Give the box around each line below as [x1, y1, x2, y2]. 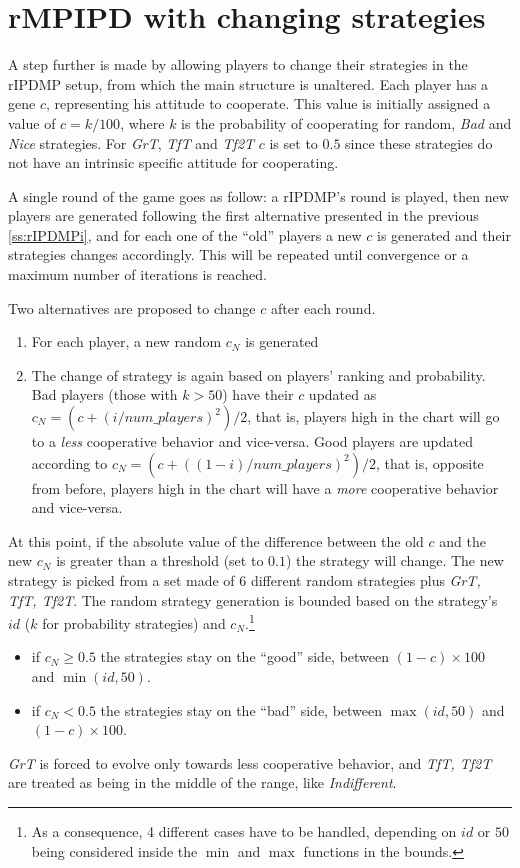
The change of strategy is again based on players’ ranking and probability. [31, 364, 486, 385]
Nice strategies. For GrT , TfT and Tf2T [8, 132, 255, 153]
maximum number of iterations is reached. [8, 264, 267, 285]
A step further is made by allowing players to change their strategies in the [8, 54, 468, 75]
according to [31, 452, 108, 473]
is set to [269, 132, 318, 153]
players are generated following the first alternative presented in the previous [8, 205, 479, 226]
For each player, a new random [31, 331, 222, 352]
